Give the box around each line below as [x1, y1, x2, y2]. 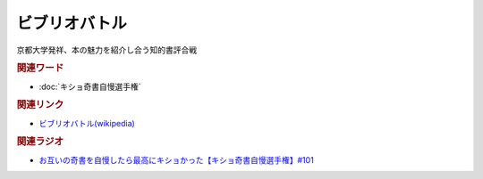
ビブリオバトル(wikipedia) [38, 118, 136, 128]
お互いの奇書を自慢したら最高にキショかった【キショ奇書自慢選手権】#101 [38, 154, 315, 165]
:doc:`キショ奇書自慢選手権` [38, 81, 142, 92]
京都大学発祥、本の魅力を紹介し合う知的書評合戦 [16, 45, 197, 55]
